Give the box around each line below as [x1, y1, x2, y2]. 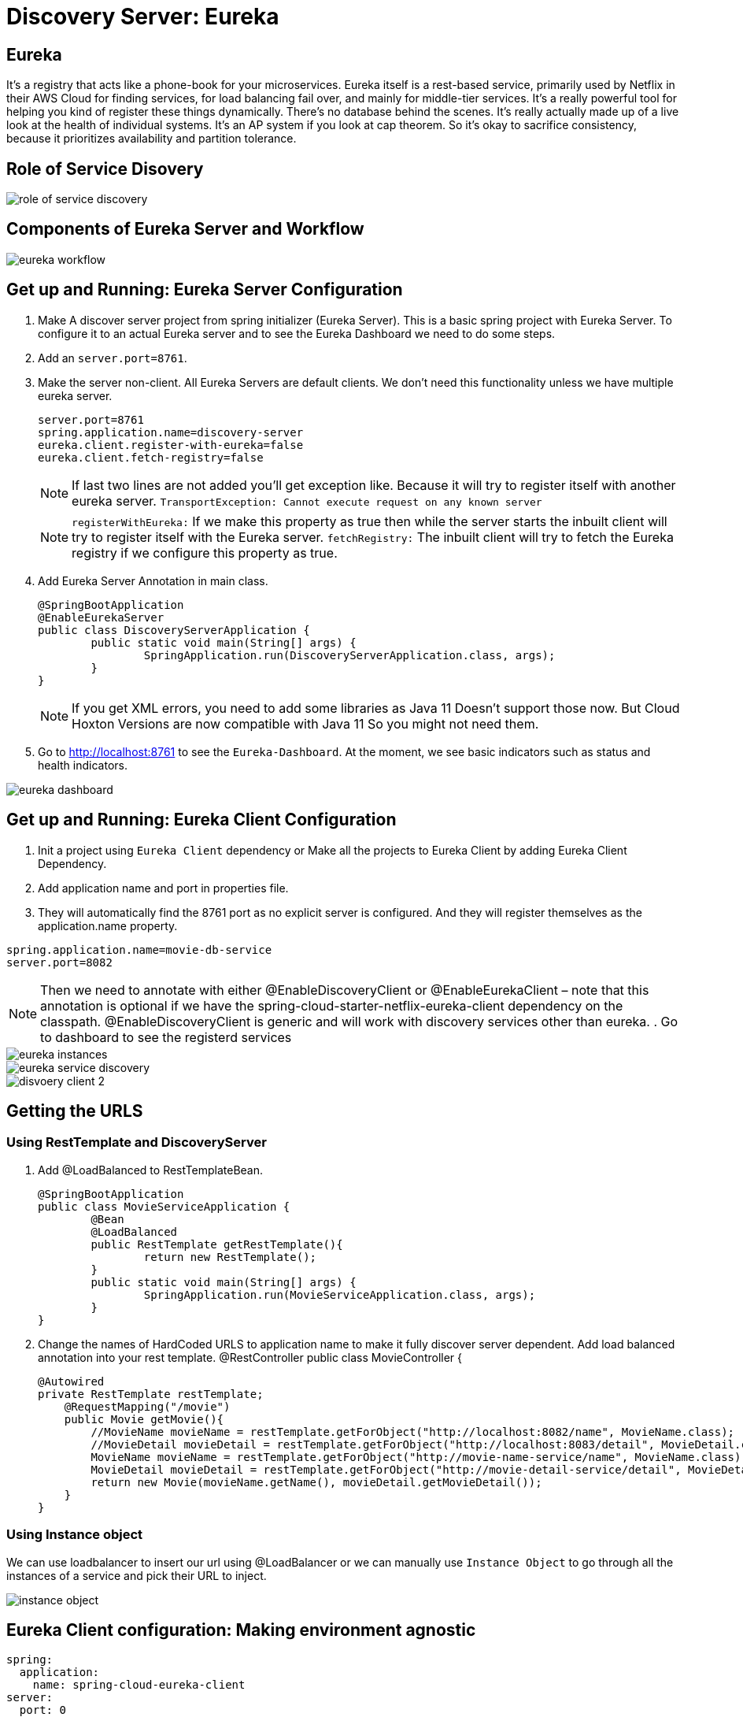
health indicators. [38, 758, 128, 772]
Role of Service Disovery [6, 158, 204, 179]
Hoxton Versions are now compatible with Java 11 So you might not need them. [72, 715, 539, 732]
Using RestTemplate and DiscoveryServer [6, 1134, 267, 1151]
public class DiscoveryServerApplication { [38, 623, 310, 636]
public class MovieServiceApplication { [38, 1200, 290, 1213]
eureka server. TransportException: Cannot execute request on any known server [72, 492, 542, 509]
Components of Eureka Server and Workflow [6, 219, 364, 239]
